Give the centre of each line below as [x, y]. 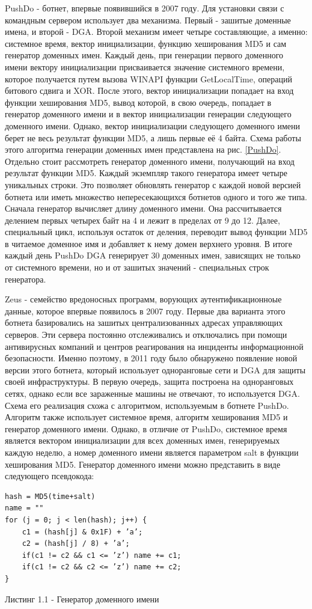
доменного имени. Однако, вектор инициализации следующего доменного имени [152, 125]
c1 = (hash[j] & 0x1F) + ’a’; [82, 532]
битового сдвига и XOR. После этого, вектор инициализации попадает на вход [149, 90]
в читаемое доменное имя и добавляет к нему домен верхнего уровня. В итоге [148, 243]
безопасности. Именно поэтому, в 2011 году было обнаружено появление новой [151, 358]
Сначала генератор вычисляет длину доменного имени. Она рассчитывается [143, 208]
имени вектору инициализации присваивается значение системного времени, [145, 66]
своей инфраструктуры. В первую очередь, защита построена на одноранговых [149, 381]
